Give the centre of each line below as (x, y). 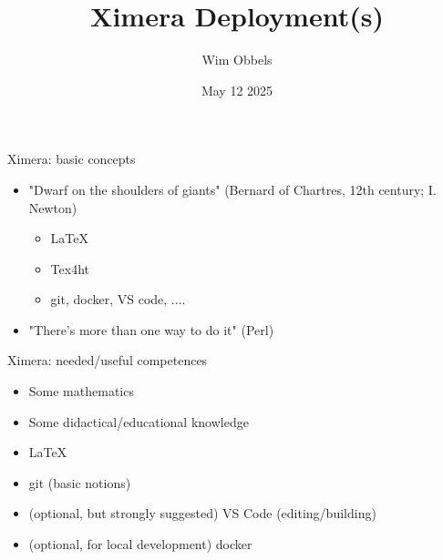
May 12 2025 (237, 90)
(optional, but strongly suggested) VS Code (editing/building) (202, 513)
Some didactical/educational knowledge (139, 421)
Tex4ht (70, 268)
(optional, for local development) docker (140, 544)
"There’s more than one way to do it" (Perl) (151, 329)
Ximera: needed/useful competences (108, 360)
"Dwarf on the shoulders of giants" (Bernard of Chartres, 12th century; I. (232, 189)
